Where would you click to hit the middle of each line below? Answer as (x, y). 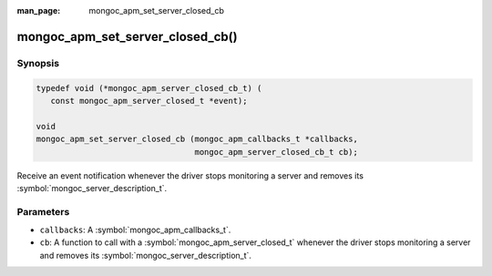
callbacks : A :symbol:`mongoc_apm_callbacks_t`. (135, 230)
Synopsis (38, 63)
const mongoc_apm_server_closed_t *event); (149, 101)
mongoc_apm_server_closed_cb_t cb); (277, 152)
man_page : (39, 10)
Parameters (43, 211)
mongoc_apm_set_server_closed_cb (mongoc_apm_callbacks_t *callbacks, (197, 139)
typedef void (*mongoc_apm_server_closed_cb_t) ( (149, 88)
